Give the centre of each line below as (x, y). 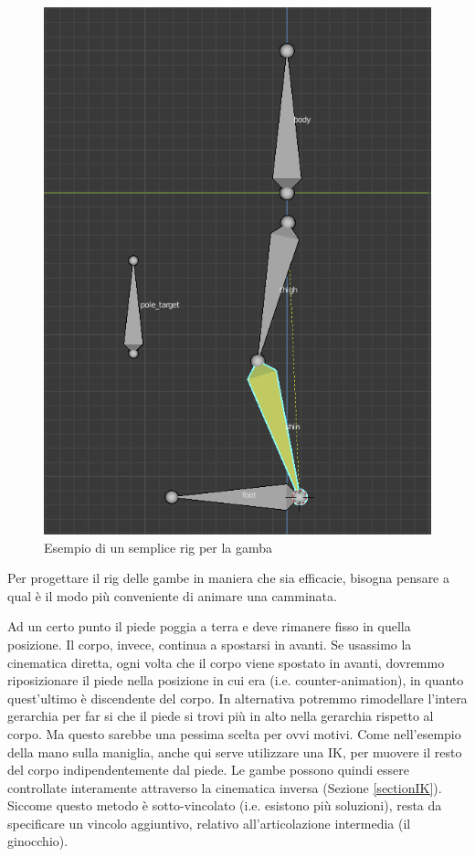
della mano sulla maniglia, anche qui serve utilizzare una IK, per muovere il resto (235, 751)
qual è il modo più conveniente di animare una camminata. (172, 595)
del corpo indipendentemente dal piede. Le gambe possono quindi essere (209, 770)
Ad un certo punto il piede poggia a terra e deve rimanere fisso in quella (209, 626)
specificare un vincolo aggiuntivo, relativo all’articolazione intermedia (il (209, 823)
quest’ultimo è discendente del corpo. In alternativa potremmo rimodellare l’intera (237, 698)
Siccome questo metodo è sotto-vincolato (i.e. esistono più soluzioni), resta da (225, 805)
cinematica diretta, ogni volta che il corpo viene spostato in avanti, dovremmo (226, 662)
